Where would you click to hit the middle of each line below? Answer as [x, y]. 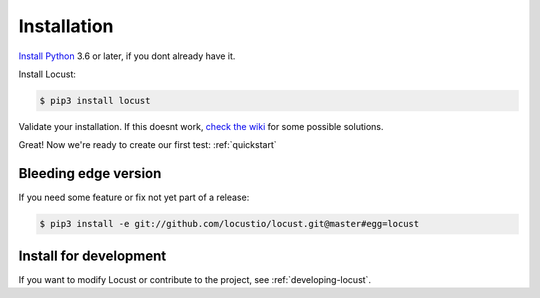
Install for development [92, 255]
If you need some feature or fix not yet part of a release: [134, 197]
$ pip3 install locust [95, 100]
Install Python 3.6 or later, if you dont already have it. [127, 56]
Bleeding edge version [90, 173]
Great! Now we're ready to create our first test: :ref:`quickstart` [147, 145]
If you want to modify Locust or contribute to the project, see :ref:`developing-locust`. [195, 279]
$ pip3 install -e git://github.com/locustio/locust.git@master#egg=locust [229, 224]
